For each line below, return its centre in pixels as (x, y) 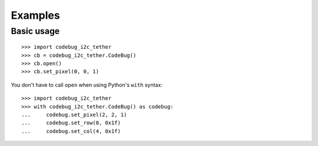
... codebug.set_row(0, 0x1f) (71, 123)
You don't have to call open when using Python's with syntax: (87, 84)
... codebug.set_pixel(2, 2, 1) (74, 115)
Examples (35, 15)
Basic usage (35, 31)
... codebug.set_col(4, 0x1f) (71, 131)
